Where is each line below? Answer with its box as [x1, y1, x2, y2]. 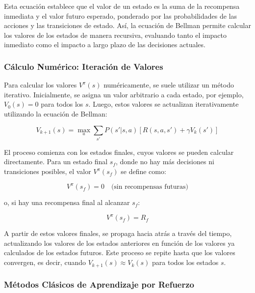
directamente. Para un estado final [4, 156, 108, 167]
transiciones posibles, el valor [4, 166, 91, 176]
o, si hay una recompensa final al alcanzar [4, 197, 130, 207]
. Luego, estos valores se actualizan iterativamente [88, 99, 239, 109]
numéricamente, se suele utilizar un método [103, 80, 234, 90]
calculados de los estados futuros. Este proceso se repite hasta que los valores [4, 247, 235, 258]
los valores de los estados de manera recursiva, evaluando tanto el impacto [4, 29, 227, 40]
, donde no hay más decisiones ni [115, 156, 214, 167]
